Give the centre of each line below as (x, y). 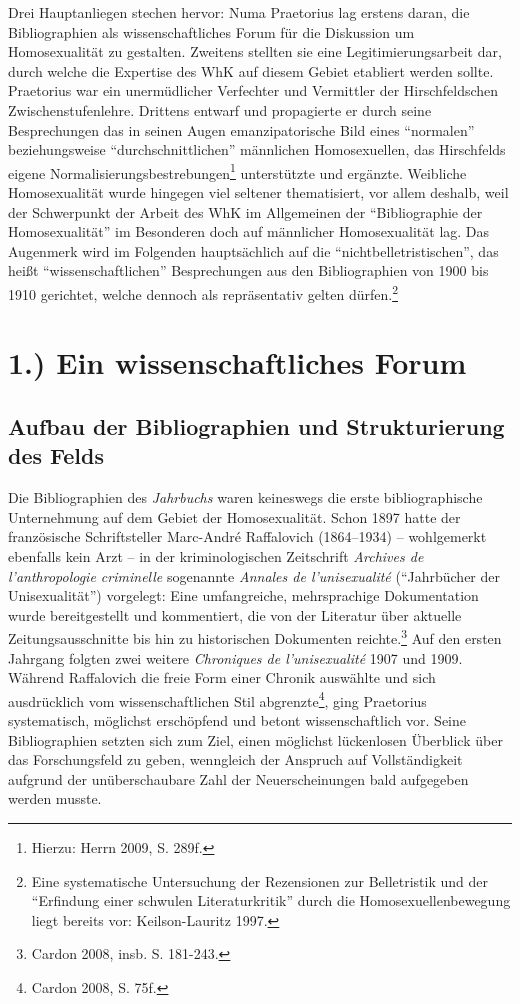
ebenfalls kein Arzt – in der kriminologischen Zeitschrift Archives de (216, 555)
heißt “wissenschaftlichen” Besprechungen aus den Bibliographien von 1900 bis (248, 270)
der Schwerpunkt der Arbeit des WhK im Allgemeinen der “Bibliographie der (245, 211)
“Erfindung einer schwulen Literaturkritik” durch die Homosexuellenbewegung (271, 900)
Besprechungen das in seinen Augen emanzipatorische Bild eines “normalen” (241, 129)
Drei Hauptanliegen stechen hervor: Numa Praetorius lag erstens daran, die (239, 12)
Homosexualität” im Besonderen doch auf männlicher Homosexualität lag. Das (249, 231)
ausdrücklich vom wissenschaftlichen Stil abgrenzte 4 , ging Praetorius (217, 699)
